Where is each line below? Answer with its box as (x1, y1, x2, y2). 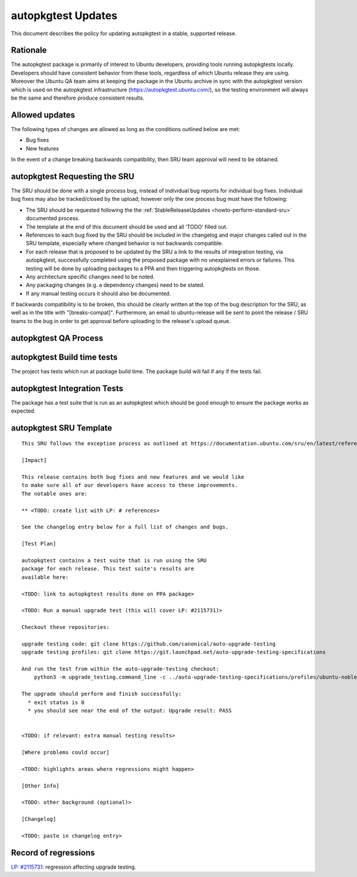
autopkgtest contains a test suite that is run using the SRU (21, 557, 207, 563)
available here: (21, 574, 69, 581)
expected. (11, 407, 36, 414)
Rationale (11, 45, 47, 55)
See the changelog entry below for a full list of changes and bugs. (21, 523, 229, 531)
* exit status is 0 (27, 699, 84, 706)
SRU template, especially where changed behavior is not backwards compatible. (26, 240, 223, 247)
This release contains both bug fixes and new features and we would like (21, 474, 245, 481)
